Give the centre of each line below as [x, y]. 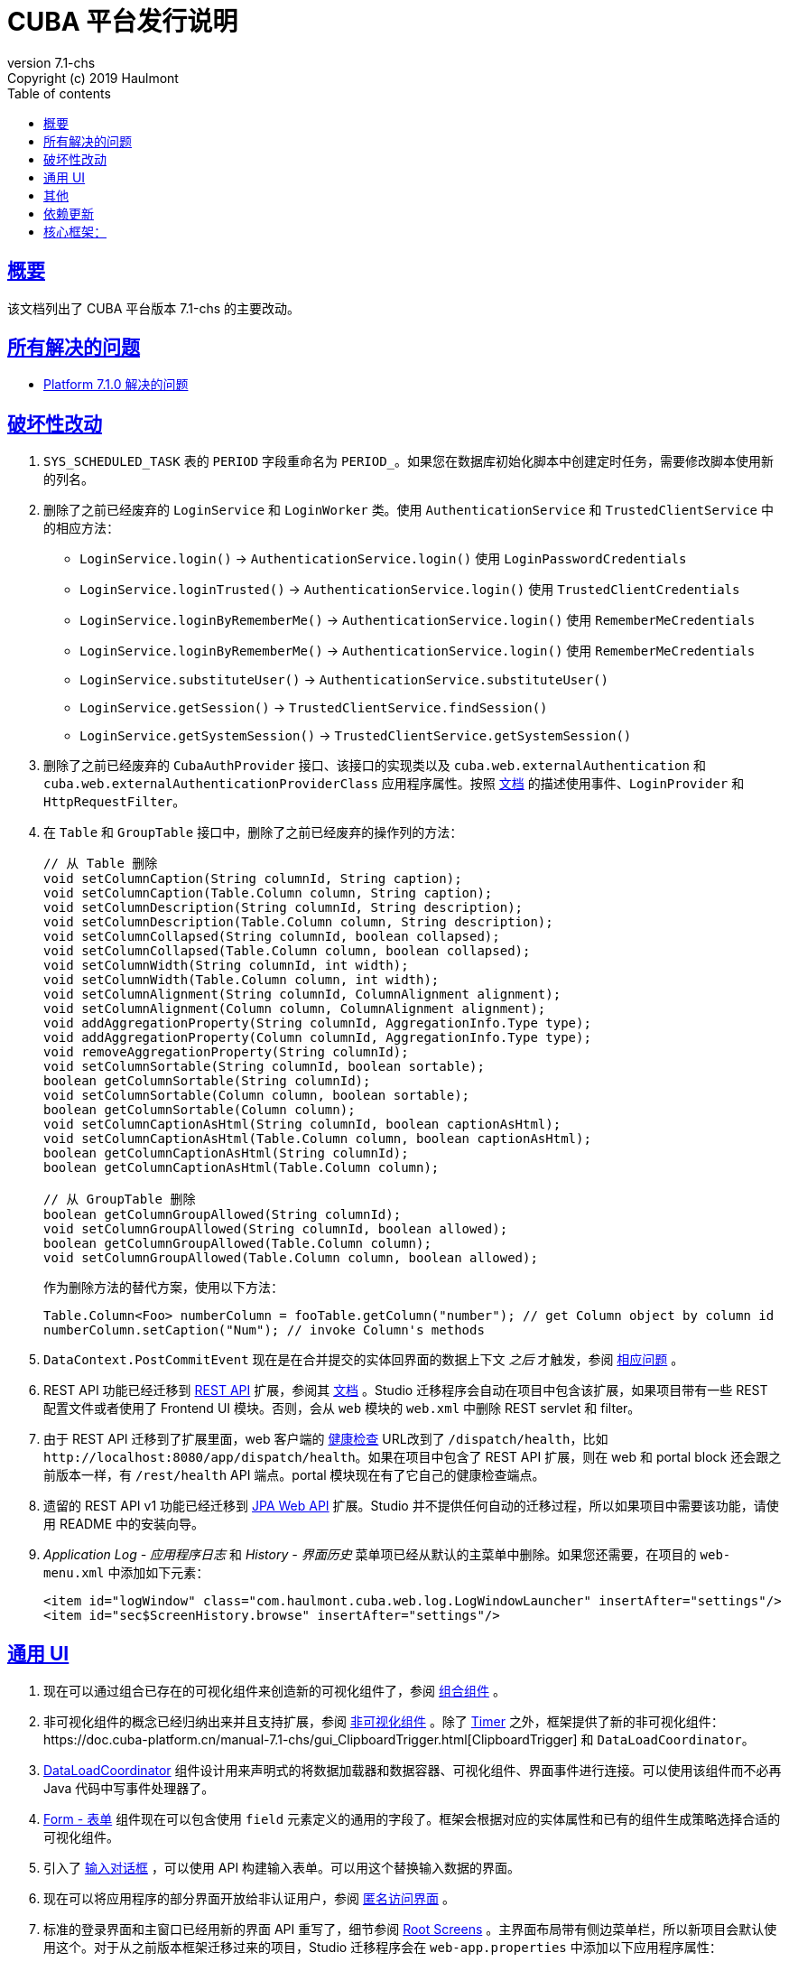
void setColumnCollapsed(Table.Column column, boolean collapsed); [287, 951]
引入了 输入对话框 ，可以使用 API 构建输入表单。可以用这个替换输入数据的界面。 [282, 1868]
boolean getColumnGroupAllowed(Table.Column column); [237, 1244]
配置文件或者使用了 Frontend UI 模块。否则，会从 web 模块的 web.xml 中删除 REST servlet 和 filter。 [342, 1409]
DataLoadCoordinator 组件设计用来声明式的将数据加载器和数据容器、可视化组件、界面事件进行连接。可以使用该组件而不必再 [413, 1771]
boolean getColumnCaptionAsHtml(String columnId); [226, 1153]
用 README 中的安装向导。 [124, 1524]
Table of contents [59, 93]
